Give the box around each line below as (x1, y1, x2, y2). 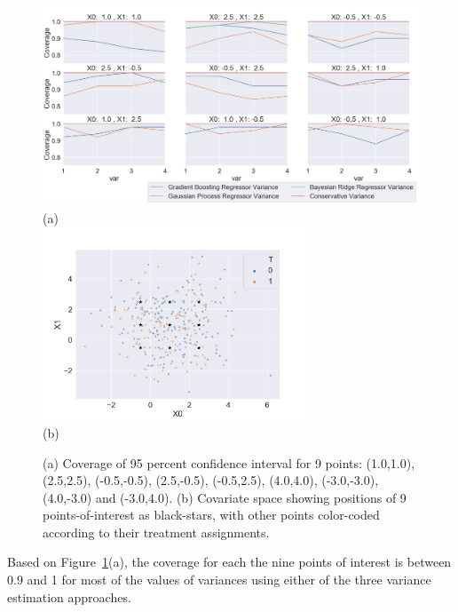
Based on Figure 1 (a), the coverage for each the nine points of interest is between (7, 552, 452, 571)
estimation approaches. (7, 587, 131, 606)
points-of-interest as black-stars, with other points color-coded (43, 505, 380, 524)
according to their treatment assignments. (43, 522, 270, 541)
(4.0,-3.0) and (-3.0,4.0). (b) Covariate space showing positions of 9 (43, 488, 407, 506)
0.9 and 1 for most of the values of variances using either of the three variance (7, 570, 431, 589)
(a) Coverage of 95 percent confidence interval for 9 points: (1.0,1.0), (43, 453, 415, 472)
